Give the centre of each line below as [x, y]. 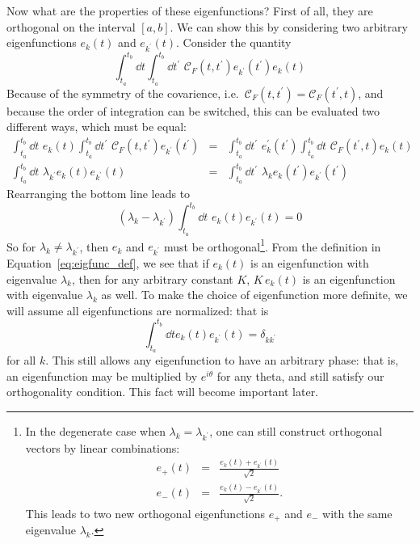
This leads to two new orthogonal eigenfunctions [145, 513]
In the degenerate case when [95, 430]
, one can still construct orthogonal [296, 430]
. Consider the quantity [234, 42]
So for [21, 246]
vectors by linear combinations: [103, 447]
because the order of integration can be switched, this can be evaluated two [193, 110]
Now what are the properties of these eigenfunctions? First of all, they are [190, 11]
